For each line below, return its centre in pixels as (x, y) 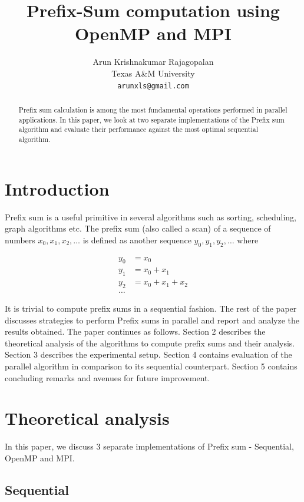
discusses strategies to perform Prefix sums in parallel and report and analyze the (152, 320)
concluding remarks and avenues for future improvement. (108, 377)
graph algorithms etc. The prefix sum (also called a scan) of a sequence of (138, 228)
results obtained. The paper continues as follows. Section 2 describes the (135, 331)
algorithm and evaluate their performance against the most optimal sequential (138, 129)
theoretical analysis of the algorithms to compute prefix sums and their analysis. (150, 343)
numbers (20, 240)
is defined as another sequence (137, 240)
